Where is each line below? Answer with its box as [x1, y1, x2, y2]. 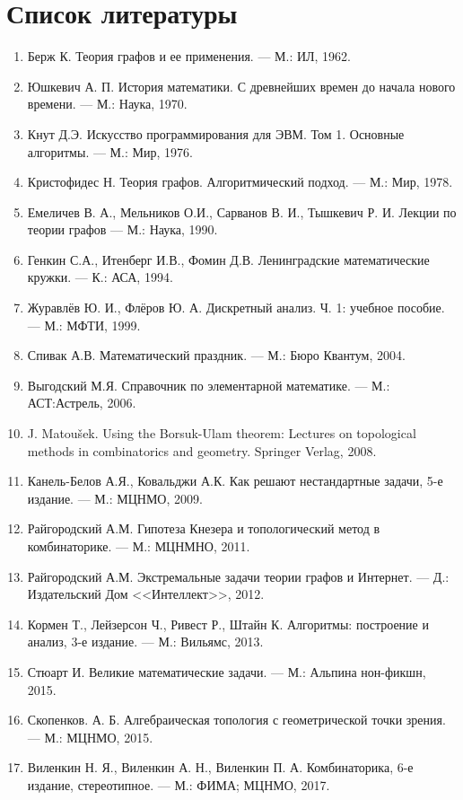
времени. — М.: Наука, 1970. [27, 94, 188, 113]
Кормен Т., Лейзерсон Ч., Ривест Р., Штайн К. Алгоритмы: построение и [27, 614, 429, 633]
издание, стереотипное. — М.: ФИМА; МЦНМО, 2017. [27, 775, 330, 794]
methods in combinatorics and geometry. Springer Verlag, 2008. [27, 441, 377, 460]
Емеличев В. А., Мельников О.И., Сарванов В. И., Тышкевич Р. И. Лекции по [27, 202, 457, 221]
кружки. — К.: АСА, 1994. [27, 268, 173, 286]
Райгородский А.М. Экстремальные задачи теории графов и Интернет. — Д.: [27, 567, 450, 585]
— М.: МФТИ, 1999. [27, 315, 141, 334]
